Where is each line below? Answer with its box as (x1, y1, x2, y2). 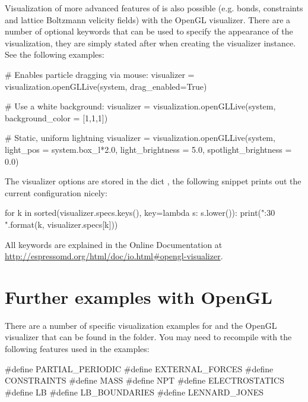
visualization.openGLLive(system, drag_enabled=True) (5, 80, 207, 92)
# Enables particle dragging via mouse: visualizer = (5, 68, 195, 80)
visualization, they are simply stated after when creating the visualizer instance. (5, 36, 296, 49)
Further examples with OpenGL (5, 284, 272, 309)
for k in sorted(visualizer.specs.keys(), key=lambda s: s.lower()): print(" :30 (5, 206, 275, 219)
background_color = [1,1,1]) (5, 111, 108, 124)
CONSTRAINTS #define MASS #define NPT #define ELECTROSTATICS (5, 374, 284, 387)
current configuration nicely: (5, 186, 107, 199)
